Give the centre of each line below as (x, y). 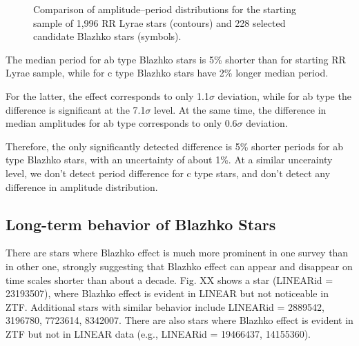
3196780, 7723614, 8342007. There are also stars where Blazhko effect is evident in (179, 320)
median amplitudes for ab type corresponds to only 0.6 (122, 123)
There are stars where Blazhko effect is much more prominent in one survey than (177, 253)
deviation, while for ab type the (284, 95)
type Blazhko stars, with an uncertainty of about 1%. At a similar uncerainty (169, 160)
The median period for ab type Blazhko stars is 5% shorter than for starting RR (176, 59)
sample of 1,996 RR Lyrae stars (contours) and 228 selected (159, 22)
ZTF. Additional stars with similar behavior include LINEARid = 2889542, (165, 306)
